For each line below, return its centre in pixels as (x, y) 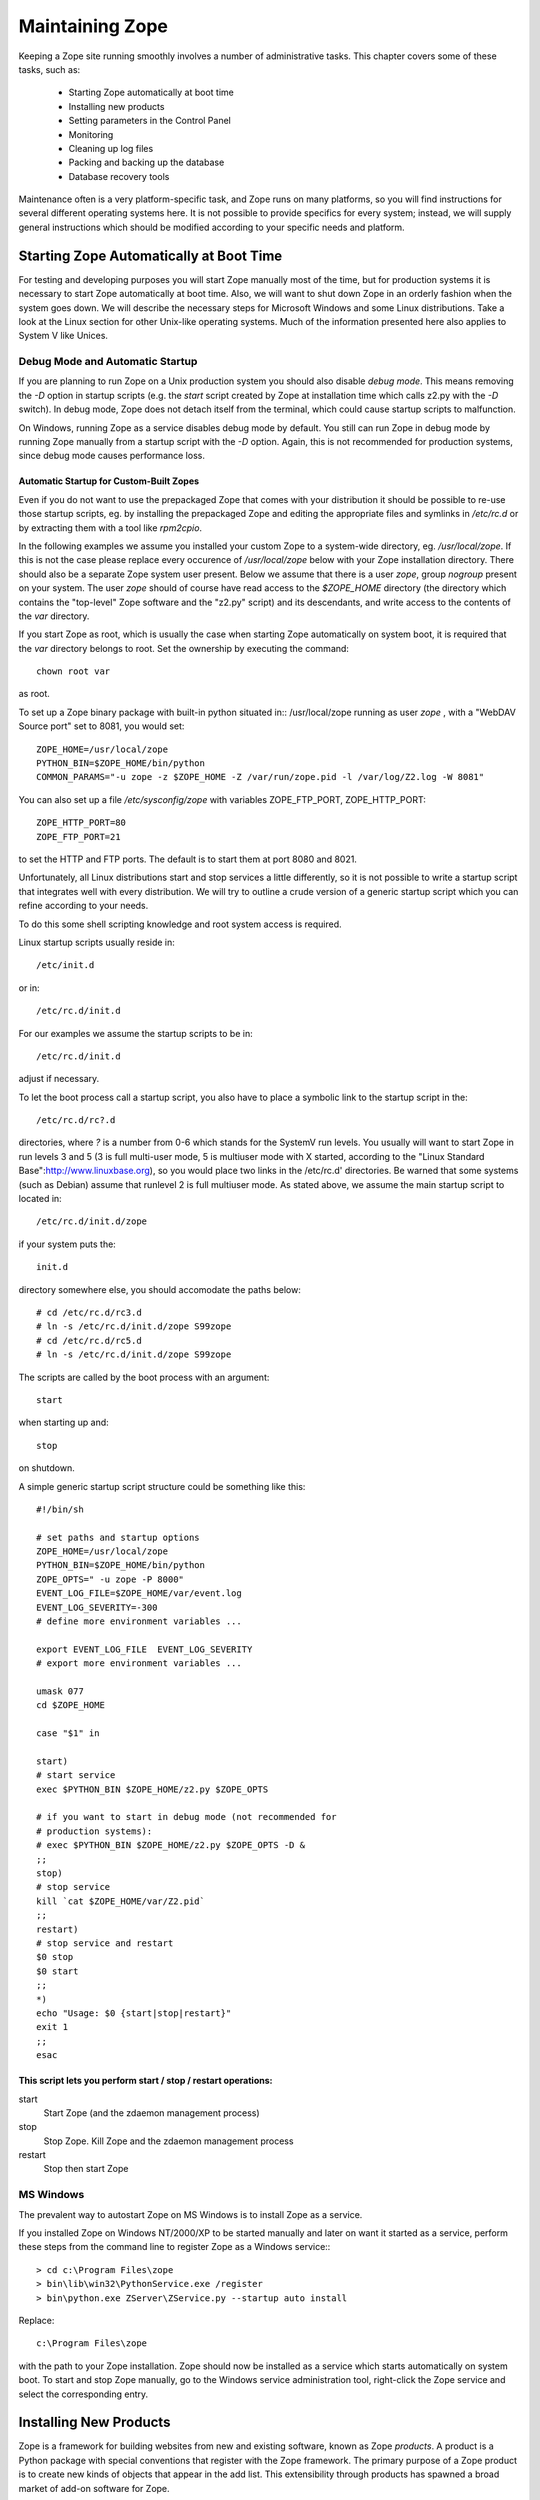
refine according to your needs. (83, 906)
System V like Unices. (63, 336)
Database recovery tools (119, 176)
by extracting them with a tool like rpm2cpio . (110, 527)
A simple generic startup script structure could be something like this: (162, 1486)
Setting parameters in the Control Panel (150, 121)
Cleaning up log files (111, 148)
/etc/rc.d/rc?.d (76, 1120)
